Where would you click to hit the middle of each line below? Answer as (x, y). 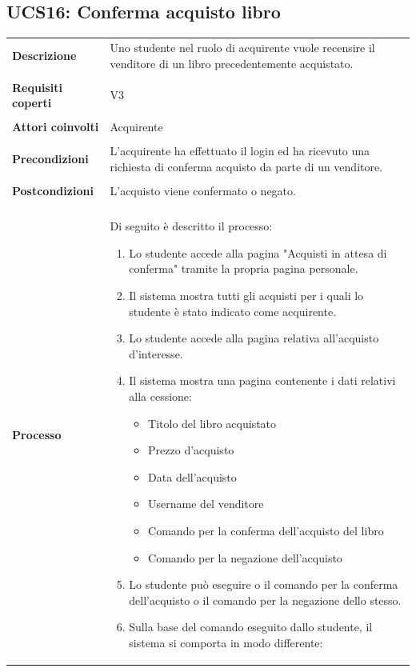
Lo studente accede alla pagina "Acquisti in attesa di (258, 252)
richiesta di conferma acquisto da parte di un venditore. (246, 167)
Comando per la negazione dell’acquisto (245, 557)
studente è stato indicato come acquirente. (233, 311)
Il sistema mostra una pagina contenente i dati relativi (262, 380)
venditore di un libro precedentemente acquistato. (232, 63)
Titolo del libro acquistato (212, 423)
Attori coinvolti (56, 127)
